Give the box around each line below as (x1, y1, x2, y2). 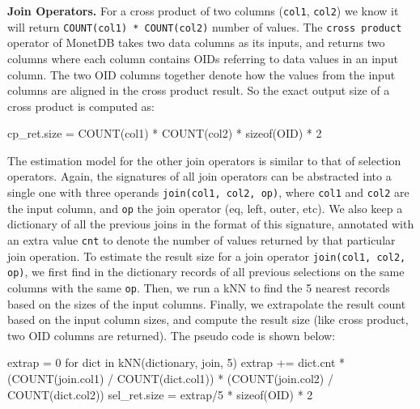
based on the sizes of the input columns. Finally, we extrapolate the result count (7, 295, 406, 312)
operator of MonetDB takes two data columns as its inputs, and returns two (7, 34, 385, 51)
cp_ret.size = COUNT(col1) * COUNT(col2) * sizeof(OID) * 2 (7, 125, 322, 142)
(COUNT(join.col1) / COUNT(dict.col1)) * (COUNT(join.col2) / (7, 369, 333, 386)
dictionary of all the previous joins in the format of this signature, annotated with (7, 215, 414, 232)
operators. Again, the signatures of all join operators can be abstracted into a (7, 168, 392, 185)
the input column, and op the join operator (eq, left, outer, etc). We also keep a (7, 199, 403, 216)
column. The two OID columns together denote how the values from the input (7, 66, 396, 83)
